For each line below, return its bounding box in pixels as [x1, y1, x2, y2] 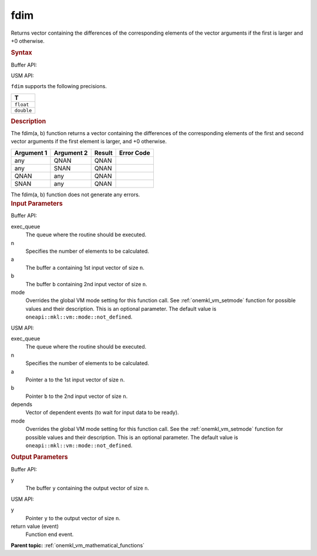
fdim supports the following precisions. [11, 83, 107, 90]
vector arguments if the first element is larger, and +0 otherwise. [11, 138, 167, 145]
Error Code [119, 149, 150, 157]
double [14, 107, 32, 113]
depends [11, 401, 32, 408]
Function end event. [25, 531, 74, 538]
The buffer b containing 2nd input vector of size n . [25, 280, 147, 287]
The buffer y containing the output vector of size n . [25, 485, 150, 492]
